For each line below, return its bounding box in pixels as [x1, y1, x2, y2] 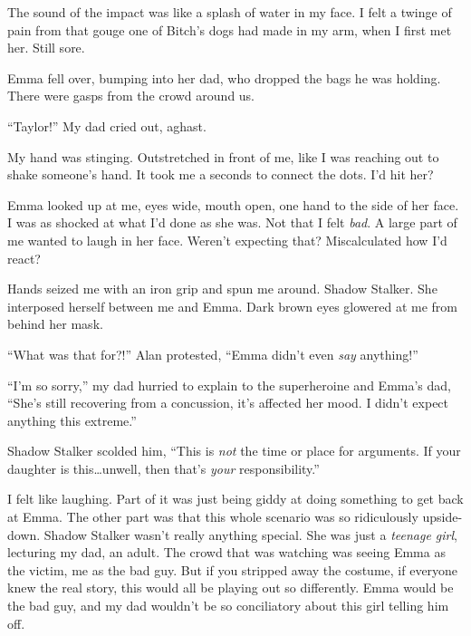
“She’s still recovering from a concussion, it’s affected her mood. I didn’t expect [7, 393, 449, 412]
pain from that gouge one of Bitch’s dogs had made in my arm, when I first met [7, 20, 452, 39]
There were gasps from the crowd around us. [7, 86, 255, 105]
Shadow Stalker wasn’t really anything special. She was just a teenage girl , [43, 525, 457, 544]
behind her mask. [7, 314, 103, 333]
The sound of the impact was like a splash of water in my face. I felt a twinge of [7, 3, 452, 21]
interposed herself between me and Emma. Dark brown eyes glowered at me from [7, 296, 458, 315]
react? [7, 248, 41, 267]
